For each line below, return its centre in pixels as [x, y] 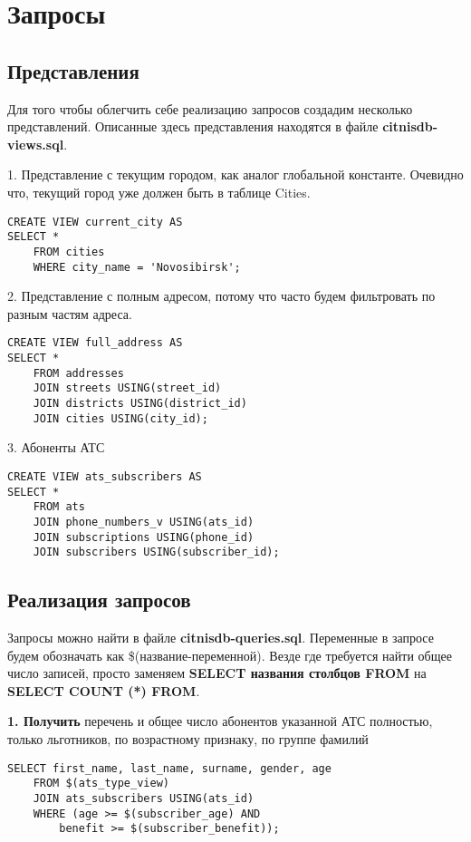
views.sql [36, 144]
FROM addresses [78, 373]
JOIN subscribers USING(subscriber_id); [156, 552]
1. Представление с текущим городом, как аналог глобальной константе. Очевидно [235, 174]
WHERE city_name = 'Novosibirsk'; [137, 267]
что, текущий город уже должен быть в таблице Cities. [159, 192]
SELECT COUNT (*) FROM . [104, 690]
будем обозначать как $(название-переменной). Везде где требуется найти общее [230, 655]
